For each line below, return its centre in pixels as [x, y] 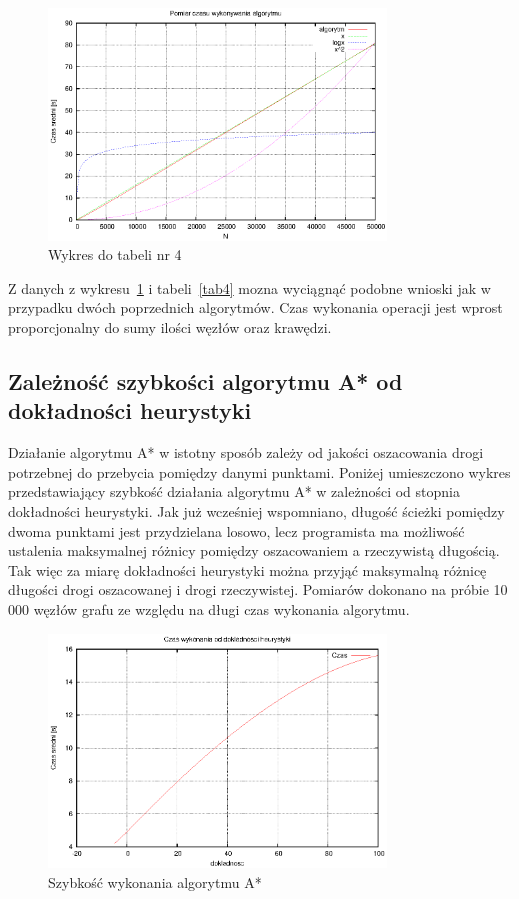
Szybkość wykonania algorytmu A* [155, 881]
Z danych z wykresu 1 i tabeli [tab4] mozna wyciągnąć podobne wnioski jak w [249, 287]
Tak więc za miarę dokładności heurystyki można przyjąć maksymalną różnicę [247, 569]
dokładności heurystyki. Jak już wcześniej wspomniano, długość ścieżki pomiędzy [256, 511]
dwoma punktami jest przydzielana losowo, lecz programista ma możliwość [236, 530]
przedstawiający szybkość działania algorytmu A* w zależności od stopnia [234, 491]
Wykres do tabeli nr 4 [115, 254]
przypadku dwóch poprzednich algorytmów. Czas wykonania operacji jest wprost [255, 307]
